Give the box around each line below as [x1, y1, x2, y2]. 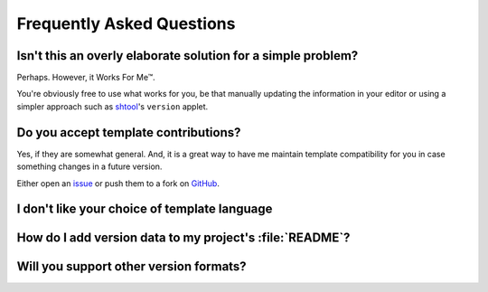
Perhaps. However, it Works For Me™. [16, 72, 155, 83]
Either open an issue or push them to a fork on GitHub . [16, 177, 221, 189]
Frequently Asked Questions [16, 14, 236, 33]
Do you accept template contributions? [16, 125, 241, 140]
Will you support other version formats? [16, 259, 248, 275]
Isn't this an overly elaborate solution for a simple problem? [16, 48, 359, 63]
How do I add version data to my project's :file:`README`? [16, 231, 351, 246]
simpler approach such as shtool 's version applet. [16, 100, 209, 112]
